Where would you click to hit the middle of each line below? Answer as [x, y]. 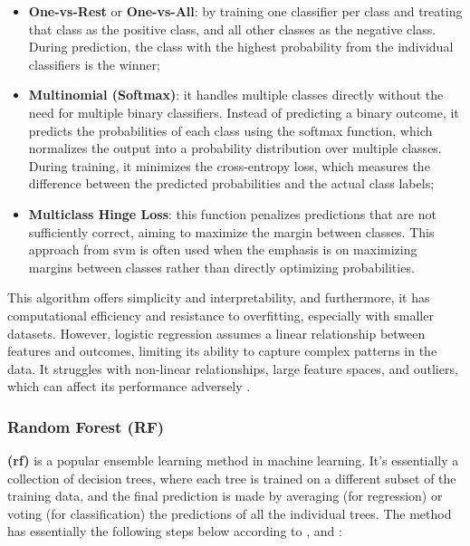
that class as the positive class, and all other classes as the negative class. [232, 29]
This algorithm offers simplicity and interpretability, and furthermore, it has [219, 297]
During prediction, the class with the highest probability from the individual [241, 47]
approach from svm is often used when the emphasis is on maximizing [223, 249]
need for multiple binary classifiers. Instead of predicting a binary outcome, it [244, 112]
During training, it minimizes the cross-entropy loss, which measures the [229, 165]
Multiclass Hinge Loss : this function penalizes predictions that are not [232, 213]
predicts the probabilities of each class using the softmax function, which [230, 130]
